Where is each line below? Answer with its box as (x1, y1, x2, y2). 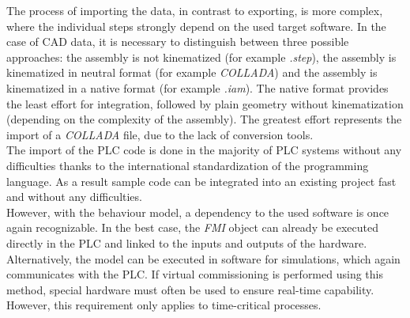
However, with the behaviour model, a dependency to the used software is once (6, 203, 389, 220)
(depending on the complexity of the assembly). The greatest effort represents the (6, 111, 402, 127)
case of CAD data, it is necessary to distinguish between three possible (6, 33, 349, 50)
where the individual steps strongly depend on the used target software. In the (6, 17, 386, 34)
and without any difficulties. (6, 188, 142, 205)
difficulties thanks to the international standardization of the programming (6, 157, 369, 173)
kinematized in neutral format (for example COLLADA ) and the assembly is (6, 64, 378, 81)
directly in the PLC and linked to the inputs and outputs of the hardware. (6, 234, 367, 251)
